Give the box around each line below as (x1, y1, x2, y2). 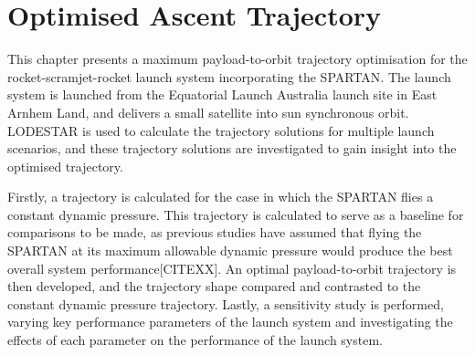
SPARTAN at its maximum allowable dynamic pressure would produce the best (7, 241, 453, 260)
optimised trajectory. (7, 156, 123, 175)
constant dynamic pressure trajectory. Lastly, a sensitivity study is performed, (7, 294, 444, 313)
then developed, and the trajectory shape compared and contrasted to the (7, 277, 421, 296)
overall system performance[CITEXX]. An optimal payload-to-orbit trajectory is (7, 258, 457, 277)
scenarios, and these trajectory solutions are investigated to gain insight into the (7, 139, 457, 158)
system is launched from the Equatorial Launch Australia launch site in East (7, 85, 438, 104)
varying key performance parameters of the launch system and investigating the (7, 312, 453, 331)
